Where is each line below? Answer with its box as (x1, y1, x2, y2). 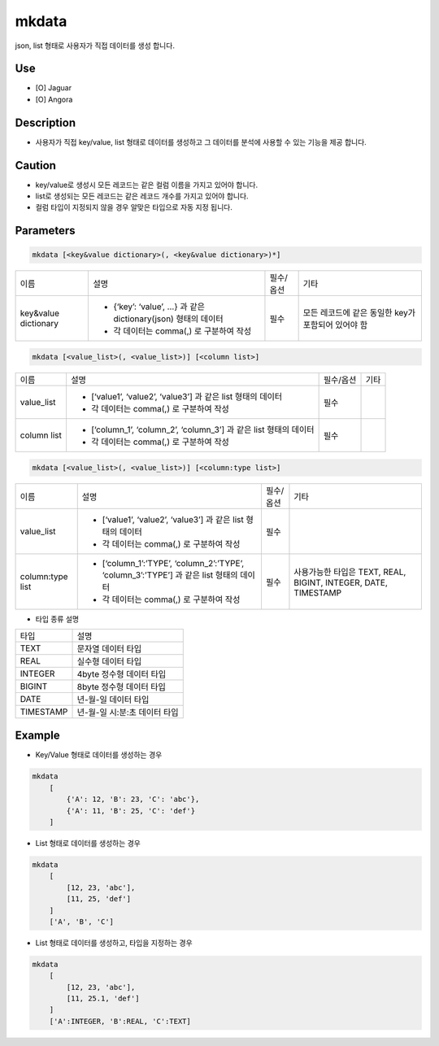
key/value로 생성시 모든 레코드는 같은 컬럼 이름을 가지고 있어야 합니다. (35, 180, 259, 190)
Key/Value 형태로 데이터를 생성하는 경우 (35, 750, 163, 760)
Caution (15, 159, 57, 172)
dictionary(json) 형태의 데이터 (113, 313, 224, 325)
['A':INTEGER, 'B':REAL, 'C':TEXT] (49, 1017, 191, 1026)
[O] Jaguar (35, 83, 72, 93)
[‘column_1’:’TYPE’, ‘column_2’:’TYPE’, (102, 557, 245, 569)
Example (15, 729, 60, 743)
